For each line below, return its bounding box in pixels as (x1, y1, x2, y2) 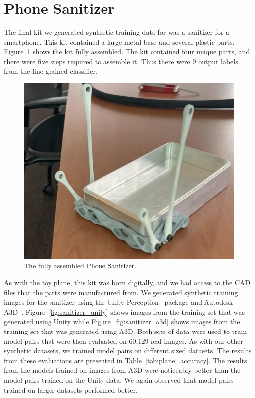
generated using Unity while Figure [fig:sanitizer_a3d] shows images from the (4, 316, 240, 327)
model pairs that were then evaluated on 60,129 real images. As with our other (4, 335, 243, 346)
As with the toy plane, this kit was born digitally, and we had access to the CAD (4, 277, 251, 288)
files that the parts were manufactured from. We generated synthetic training (4, 287, 238, 297)
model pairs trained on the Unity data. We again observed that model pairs (4, 374, 234, 385)
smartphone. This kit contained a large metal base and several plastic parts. (4, 36, 235, 47)
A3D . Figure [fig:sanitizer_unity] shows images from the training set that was (4, 306, 245, 317)
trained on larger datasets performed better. (4, 384, 138, 395)
